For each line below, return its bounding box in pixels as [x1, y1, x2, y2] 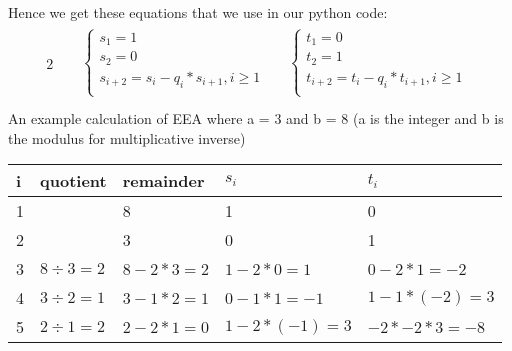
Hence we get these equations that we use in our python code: [8, 2, 388, 22]
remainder [122, 169, 205, 193]
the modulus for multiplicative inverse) [8, 127, 246, 148]
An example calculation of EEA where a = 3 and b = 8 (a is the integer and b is [8, 108, 504, 129]
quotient [40, 169, 107, 193]
